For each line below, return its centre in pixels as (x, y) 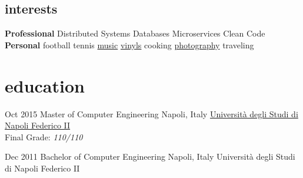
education (45, 85)
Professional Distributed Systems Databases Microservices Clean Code (135, 33)
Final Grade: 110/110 (44, 136)
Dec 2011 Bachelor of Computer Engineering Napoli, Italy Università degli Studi (150, 156)
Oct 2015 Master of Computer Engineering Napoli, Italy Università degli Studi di (151, 113)
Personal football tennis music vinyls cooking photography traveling (129, 44)
